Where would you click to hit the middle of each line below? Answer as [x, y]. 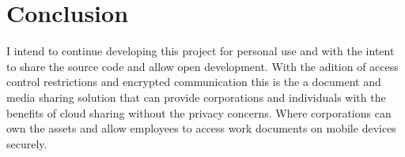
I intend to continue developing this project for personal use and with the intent [201, 51]
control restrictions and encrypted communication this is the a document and [194, 82]
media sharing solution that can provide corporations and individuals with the [196, 97]
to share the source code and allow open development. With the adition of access [202, 66]
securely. [27, 143]
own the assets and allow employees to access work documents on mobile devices [201, 128]
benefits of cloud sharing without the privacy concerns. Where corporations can [199, 112]
